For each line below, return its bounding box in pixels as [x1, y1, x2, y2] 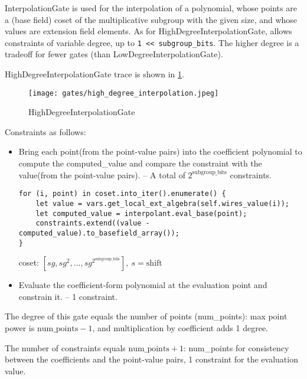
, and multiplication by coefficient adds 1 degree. [92, 321, 269, 334]
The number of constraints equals [5, 341, 126, 354]
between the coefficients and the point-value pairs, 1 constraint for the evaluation [5, 353, 298, 365]
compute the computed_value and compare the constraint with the [18, 157, 262, 169]
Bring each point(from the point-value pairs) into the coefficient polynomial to [18, 145, 302, 158]
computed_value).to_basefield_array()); [18, 228, 179, 237]
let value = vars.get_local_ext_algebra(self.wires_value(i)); [35, 199, 289, 208]
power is [5, 321, 35, 334]
